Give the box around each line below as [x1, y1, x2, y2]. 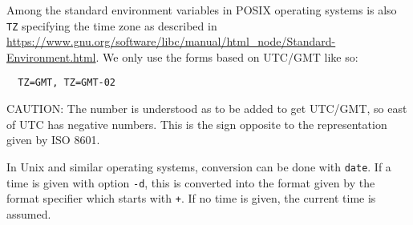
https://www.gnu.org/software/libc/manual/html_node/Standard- [6, 33, 336, 50]
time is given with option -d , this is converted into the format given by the [6, 174, 375, 191]
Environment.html [6, 48, 96, 65]
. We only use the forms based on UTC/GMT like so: [95, 48, 358, 65]
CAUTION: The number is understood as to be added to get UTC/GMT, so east [6, 100, 407, 117]
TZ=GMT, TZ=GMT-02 [18, 77, 116, 89]
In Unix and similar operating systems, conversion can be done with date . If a [6, 158, 391, 175]
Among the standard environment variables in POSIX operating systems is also [6, 2, 397, 18]
